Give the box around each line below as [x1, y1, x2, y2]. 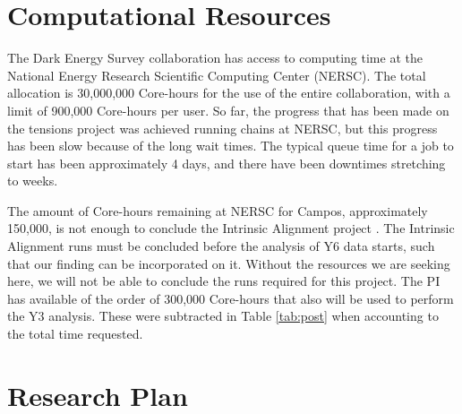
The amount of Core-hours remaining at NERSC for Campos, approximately [7, 201, 428, 220]
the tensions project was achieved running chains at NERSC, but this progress [7, 118, 438, 137]
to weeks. [7, 171, 58, 190]
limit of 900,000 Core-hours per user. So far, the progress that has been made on [7, 100, 449, 119]
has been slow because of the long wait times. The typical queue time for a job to [7, 136, 454, 155]
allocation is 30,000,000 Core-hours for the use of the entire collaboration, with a [7, 83, 450, 102]
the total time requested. [7, 324, 143, 343]
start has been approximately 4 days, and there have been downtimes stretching [7, 153, 446, 172]
